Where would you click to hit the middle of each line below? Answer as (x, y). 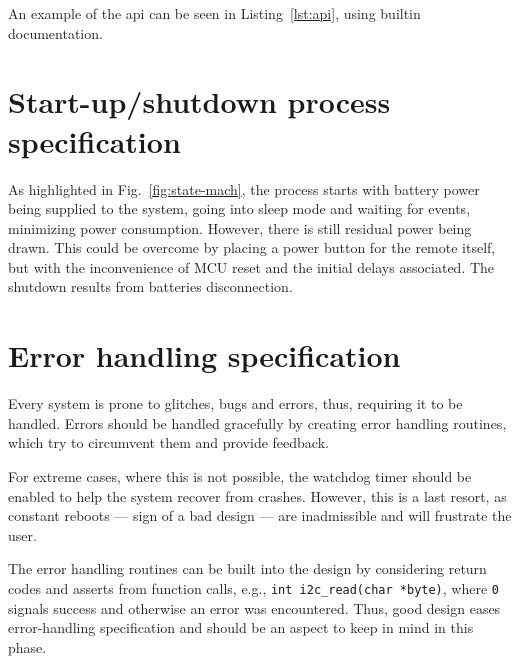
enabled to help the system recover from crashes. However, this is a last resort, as (257, 495)
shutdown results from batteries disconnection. (150, 286)
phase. (27, 646)
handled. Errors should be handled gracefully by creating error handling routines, (257, 422)
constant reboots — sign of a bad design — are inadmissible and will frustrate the (260, 515)
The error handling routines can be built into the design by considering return (247, 568)
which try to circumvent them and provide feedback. (168, 442)
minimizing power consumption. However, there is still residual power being (240, 227)
